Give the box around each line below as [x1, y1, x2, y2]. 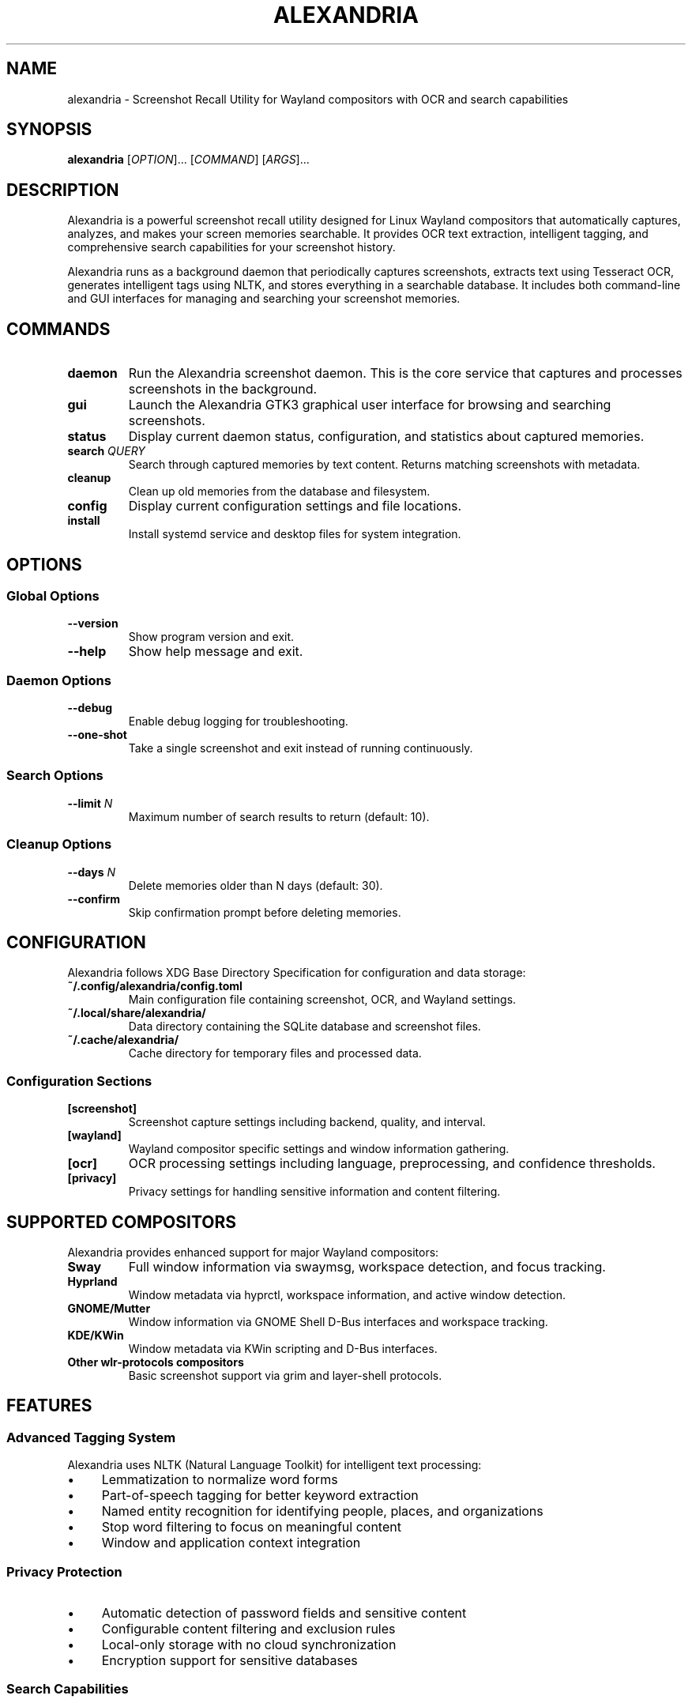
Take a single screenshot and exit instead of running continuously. [128, 741, 473, 755]
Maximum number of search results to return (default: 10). [128, 809, 430, 823]
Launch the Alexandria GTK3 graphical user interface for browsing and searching [128, 397, 611, 413]
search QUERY [67, 444, 145, 458]
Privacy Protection [6, 1563, 122, 1580]
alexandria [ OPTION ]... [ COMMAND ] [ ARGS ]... [67, 153, 310, 167]
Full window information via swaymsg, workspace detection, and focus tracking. [128, 1259, 606, 1275]
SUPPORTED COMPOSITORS [6, 1211, 237, 1232]
